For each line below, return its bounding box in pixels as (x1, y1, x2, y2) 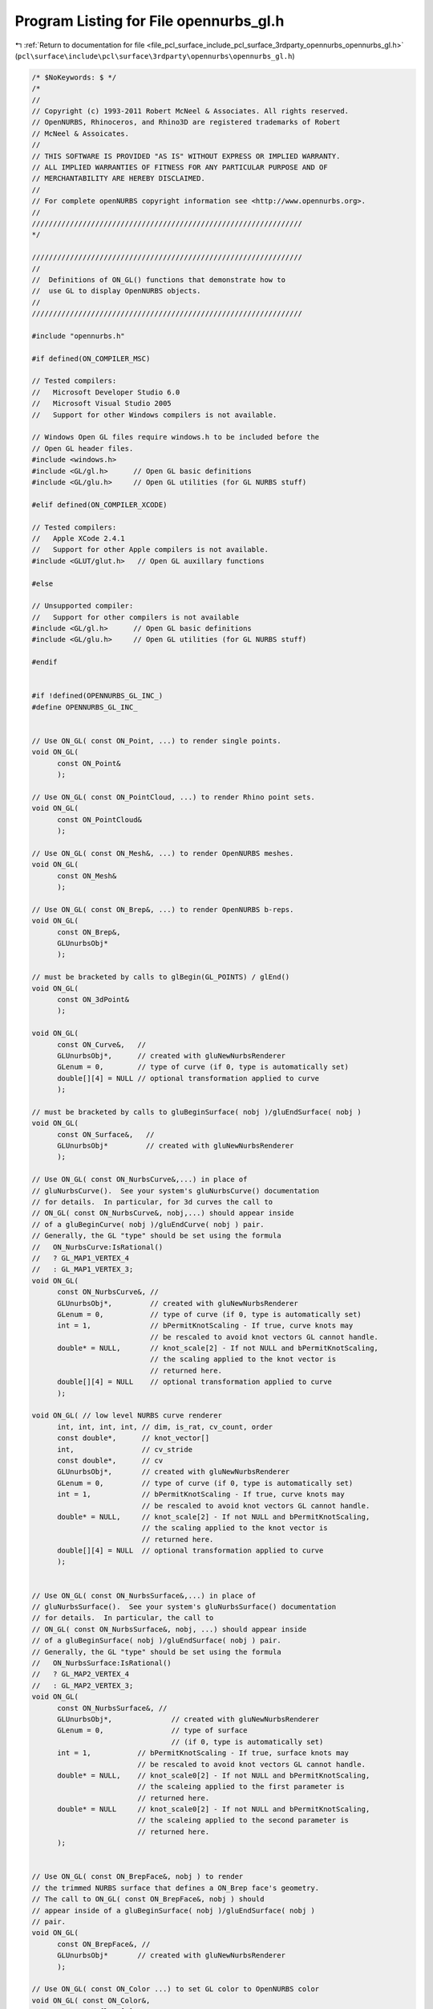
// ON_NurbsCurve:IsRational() (31, 1242, 164, 1251)
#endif (31, 657, 58, 667)
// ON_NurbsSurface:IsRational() (31, 1659, 172, 1667)
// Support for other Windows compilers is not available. (31, 410, 277, 419)
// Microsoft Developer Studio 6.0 (31, 387, 180, 397)
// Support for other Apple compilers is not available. (31, 545, 269, 554)
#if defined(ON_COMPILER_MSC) (31, 354, 151, 363)
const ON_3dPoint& (57, 995, 130, 1004)
